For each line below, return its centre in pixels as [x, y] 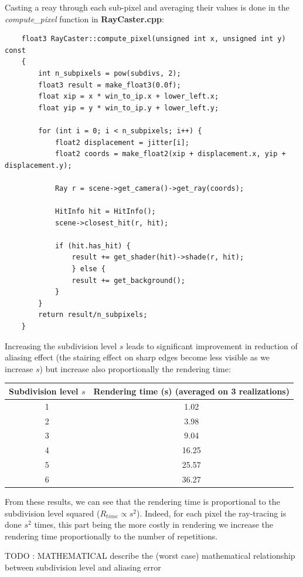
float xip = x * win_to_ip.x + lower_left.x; [129, 97]
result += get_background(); [128, 280]
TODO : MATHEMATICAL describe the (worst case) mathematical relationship [150, 556]
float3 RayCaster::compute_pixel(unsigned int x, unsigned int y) [154, 39]
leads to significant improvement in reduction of [212, 345]
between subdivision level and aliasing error [83, 567]
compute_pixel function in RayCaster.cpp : [84, 18]
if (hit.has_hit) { [93, 246]
